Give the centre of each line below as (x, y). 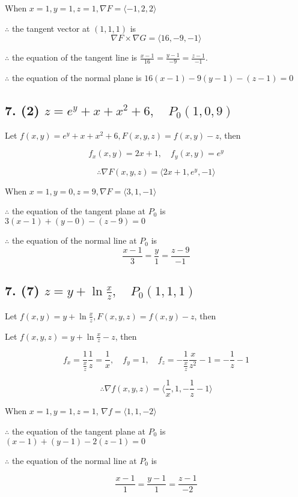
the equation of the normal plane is (77, 78)
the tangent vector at (51, 28)
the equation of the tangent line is (74, 57)
